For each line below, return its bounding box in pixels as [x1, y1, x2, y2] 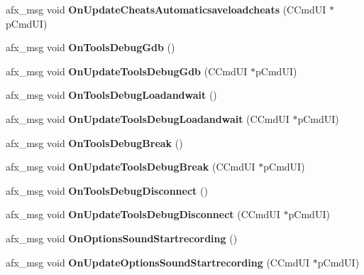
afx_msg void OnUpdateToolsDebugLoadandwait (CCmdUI [6, 111, 289, 126]
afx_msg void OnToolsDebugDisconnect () [6, 183, 208, 198]
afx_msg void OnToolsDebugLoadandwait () [6, 87, 217, 102]
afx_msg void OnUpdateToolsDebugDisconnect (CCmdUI [6, 207, 280, 222]
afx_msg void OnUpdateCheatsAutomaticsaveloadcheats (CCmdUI [6, 2, 326, 16]
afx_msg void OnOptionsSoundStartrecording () [6, 230, 238, 245]
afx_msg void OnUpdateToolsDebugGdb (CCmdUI [6, 63, 248, 78]
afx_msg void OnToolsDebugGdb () [6, 40, 175, 55]
